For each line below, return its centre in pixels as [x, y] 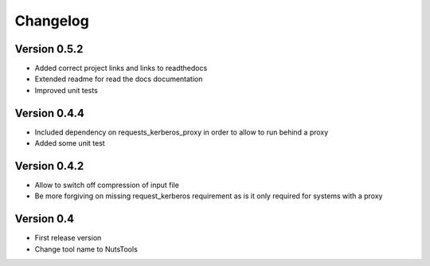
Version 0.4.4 [50, 113]
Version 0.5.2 [49, 49]
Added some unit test [70, 143]
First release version [68, 238]
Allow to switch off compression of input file [107, 185]
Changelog [52, 21]
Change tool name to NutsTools [86, 249]
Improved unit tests [66, 90]
